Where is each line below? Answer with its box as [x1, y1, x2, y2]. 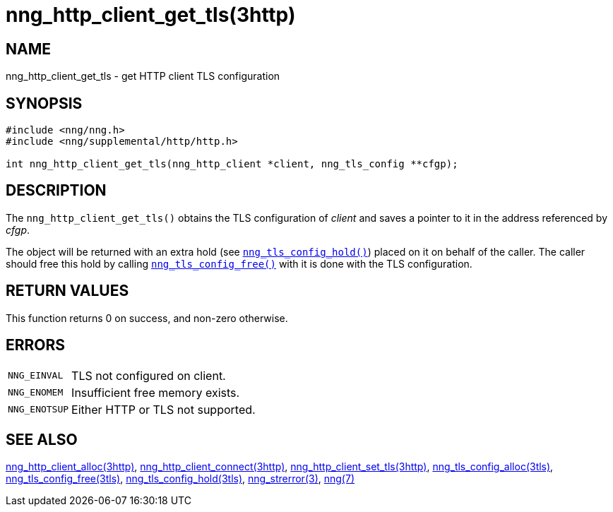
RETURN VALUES [6, 282, 129, 300]
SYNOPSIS [6, 94, 83, 112]
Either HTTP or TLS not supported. [71, 402, 256, 417]
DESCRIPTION [6, 181, 107, 200]
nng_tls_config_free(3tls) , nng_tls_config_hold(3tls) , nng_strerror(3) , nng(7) [6, 472, 355, 485]
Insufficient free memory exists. [71, 385, 240, 400]
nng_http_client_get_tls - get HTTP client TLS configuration [6, 70, 280, 83]
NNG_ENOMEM [8, 387, 64, 398]
